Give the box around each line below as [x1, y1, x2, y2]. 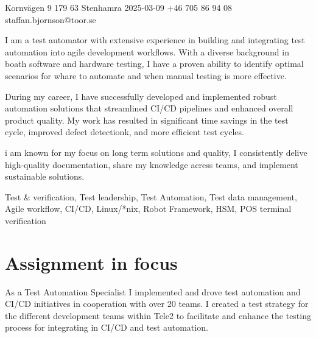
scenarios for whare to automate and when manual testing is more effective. [5, 69, 287, 82]
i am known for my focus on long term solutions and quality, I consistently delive [5, 146, 307, 158]
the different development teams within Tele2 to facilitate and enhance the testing [5, 309, 311, 322]
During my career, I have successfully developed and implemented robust [5, 90, 277, 102]
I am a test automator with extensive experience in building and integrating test [5, 33, 306, 46]
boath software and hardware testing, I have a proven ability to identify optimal [5, 57, 304, 70]
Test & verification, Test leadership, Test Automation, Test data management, [5, 190, 297, 203]
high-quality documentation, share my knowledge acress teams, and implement [5, 158, 298, 171]
